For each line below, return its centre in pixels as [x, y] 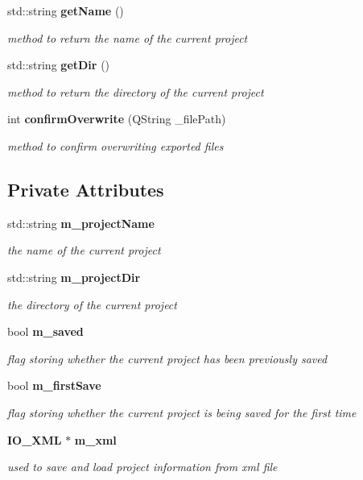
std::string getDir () [59, 65]
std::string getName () [66, 10]
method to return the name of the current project [128, 37]
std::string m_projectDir [74, 277]
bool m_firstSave [54, 385]
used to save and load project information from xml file [142, 467]
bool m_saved [45, 331]
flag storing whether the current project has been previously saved [167, 358]
